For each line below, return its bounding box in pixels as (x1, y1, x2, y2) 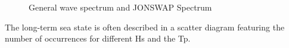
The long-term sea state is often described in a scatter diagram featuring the (5, 20, 285, 33)
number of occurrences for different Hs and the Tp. (5, 32, 191, 44)
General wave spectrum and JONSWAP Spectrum (29, 1, 212, 13)
